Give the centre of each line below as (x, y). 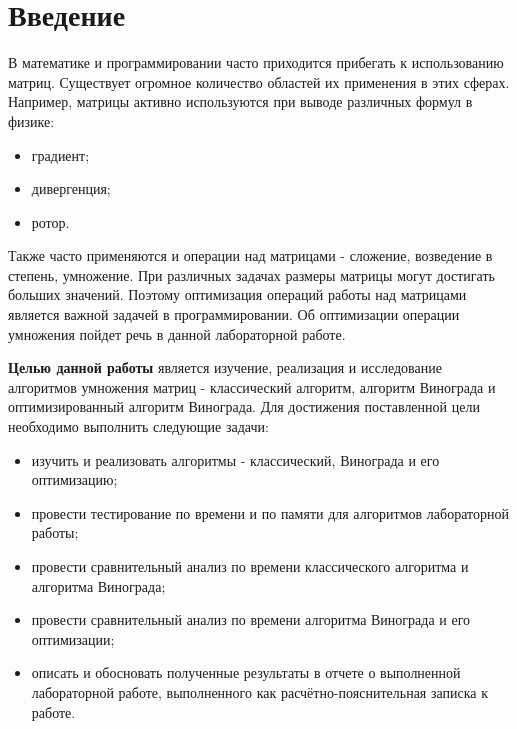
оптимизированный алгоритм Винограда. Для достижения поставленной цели (244, 406)
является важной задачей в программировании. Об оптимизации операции (234, 314)
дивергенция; (71, 188)
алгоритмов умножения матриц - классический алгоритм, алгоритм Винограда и (252, 386)
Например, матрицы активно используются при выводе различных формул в (240, 101)
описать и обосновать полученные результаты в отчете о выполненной (246, 672)
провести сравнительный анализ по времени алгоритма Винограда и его (251, 619)
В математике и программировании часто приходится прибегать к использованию (256, 62)
